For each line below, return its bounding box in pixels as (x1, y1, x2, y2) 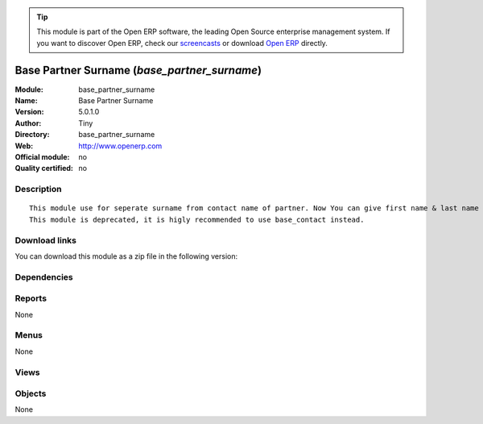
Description (14, 184, 62, 195)
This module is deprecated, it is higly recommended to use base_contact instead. (29, 214, 365, 224)
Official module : (14, 152, 70, 162)
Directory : (14, 130, 50, 139)
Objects (14, 388, 47, 399)
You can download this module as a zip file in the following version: (14, 251, 238, 261)
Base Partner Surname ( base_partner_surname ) (14, 63, 262, 77)
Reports (14, 293, 47, 304)
